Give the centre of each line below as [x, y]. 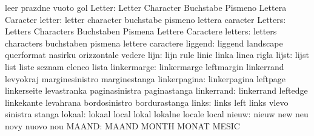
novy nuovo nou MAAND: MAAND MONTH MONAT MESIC [122, 125]
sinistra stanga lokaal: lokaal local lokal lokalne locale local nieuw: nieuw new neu [157, 114]
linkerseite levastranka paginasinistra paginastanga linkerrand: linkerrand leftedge [156, 90]
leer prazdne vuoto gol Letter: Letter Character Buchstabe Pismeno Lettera [146, 7]
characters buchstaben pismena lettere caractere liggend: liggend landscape [144, 43]
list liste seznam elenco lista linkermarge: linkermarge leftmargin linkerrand [145, 66]
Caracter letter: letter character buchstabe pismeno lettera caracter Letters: [145, 19]
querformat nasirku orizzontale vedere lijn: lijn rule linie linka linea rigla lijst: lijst [157, 55]
